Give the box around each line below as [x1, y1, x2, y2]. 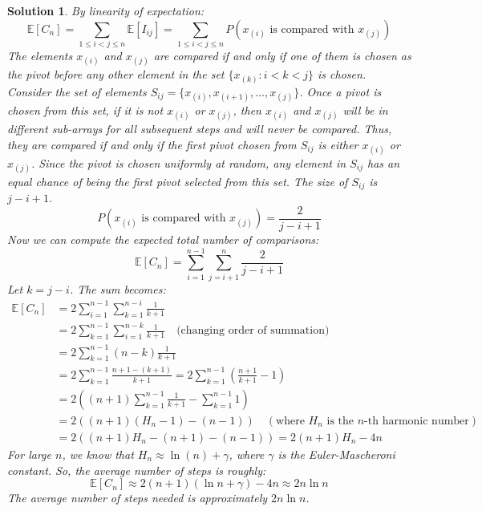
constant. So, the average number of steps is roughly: [7, 461, 266, 478]
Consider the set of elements [7, 83, 147, 99]
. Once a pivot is [299, 83, 382, 99]
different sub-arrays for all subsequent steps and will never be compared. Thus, [7, 120, 392, 136]
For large [7, 445, 51, 462]
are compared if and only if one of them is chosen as [153, 47, 411, 63]
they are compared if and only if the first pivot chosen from [7, 136, 297, 152]
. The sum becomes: [69, 280, 166, 297]
